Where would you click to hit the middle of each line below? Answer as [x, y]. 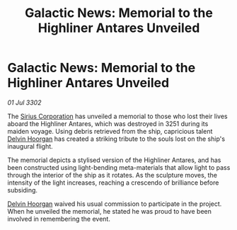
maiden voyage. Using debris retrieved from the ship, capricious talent [110, 131]
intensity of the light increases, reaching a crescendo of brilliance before [113, 183]
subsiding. [22, 190]
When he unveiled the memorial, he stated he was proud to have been [110, 211]
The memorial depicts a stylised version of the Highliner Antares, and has [114, 160]
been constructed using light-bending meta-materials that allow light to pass [119, 167]
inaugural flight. [30, 146]
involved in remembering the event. [59, 219]
